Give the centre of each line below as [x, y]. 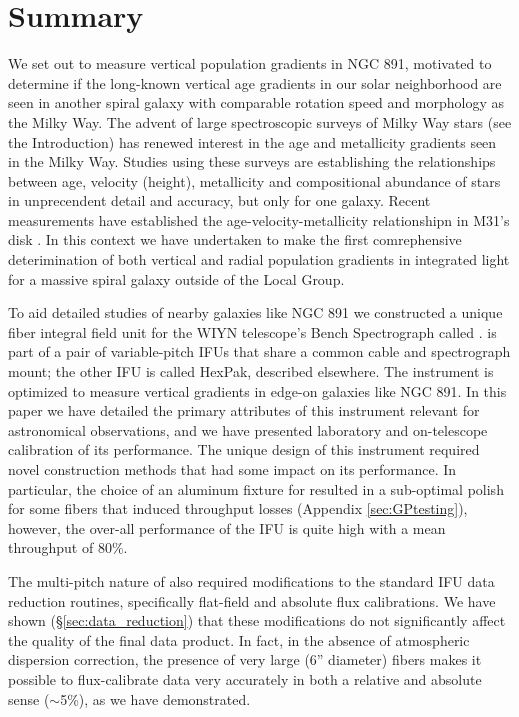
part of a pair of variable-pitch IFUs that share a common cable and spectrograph [259, 351]
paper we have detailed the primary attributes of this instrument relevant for [244, 410]
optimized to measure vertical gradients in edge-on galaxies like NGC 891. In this [257, 390]
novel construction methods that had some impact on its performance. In [232, 469]
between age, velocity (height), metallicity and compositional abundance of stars [254, 180]
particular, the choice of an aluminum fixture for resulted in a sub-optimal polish [256, 488]
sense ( [29, 698]
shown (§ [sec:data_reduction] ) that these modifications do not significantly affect [257, 620]
